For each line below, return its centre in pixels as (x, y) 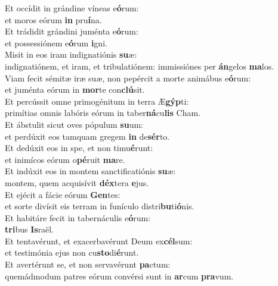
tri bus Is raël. (30, 229)
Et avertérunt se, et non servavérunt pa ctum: (88, 264)
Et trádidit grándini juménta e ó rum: (72, 31)
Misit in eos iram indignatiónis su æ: (71, 54)
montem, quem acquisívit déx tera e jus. (77, 182)
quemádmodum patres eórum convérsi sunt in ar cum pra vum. (119, 276)
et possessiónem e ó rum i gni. (56, 43)
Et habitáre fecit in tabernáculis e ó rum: (78, 217)
